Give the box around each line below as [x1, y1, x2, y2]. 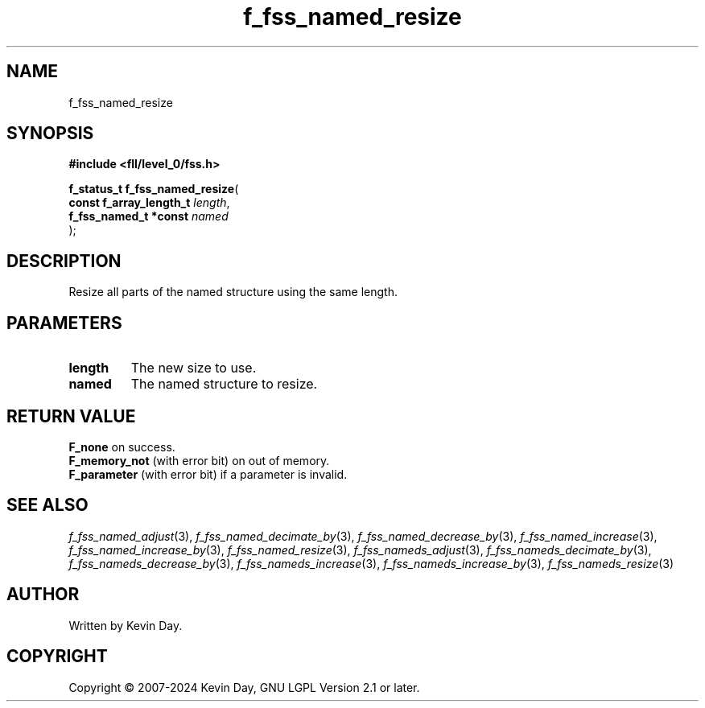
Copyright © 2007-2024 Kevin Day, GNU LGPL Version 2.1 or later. [68, 680, 420, 694]
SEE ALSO [6, 495, 89, 516]
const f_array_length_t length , [68, 196, 230, 210]
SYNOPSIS [6, 123, 94, 144]
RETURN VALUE [6, 405, 136, 426]
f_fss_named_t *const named [68, 209, 229, 224]
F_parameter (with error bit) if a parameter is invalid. [68, 467, 348, 481]
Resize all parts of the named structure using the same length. [68, 285, 398, 299]
